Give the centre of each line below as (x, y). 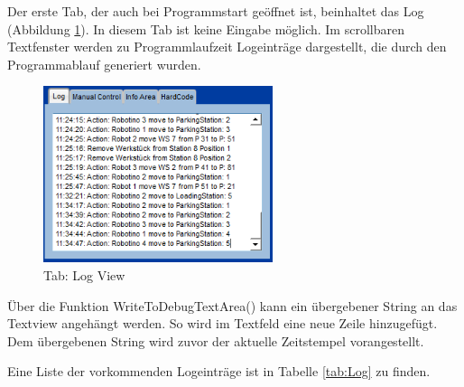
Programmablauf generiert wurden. (104, 64)
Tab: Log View (84, 275)
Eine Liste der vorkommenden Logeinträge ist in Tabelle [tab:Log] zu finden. (219, 371)
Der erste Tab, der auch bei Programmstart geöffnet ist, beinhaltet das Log (216, 11)
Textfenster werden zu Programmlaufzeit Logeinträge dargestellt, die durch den (227, 47)
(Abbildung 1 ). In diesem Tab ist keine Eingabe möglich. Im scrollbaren (206, 28)
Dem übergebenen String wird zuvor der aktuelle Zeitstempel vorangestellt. (216, 340)
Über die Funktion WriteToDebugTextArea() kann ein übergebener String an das (232, 305)
